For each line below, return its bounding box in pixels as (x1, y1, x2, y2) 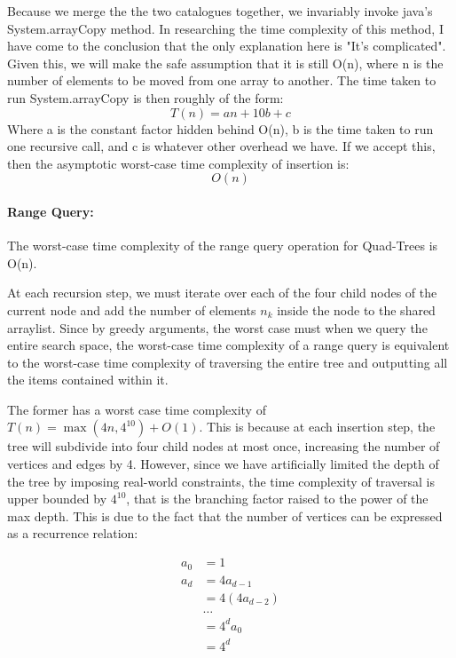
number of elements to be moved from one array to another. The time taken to (7, 71, 436, 90)
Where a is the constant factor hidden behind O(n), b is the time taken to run (7, 119, 434, 138)
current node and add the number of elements (7, 300, 256, 319)
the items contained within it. (7, 370, 169, 389)
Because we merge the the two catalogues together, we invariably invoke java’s (7, 2, 433, 20)
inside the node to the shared (277, 300, 436, 319)
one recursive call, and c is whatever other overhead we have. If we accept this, (7, 137, 436, 155)
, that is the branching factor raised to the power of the (126, 489, 428, 508)
